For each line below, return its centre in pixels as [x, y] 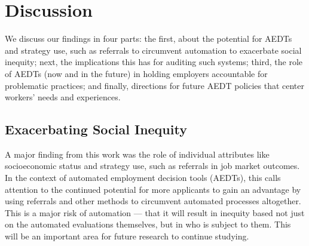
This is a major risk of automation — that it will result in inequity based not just [155, 212]
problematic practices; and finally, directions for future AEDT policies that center [155, 85]
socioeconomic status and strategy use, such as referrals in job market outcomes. [152, 166]
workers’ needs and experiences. [63, 97]
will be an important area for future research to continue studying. [127, 236]
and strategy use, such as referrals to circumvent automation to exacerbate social [153, 50]
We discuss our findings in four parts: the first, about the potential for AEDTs [149, 39]
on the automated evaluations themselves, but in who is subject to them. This [148, 224]
